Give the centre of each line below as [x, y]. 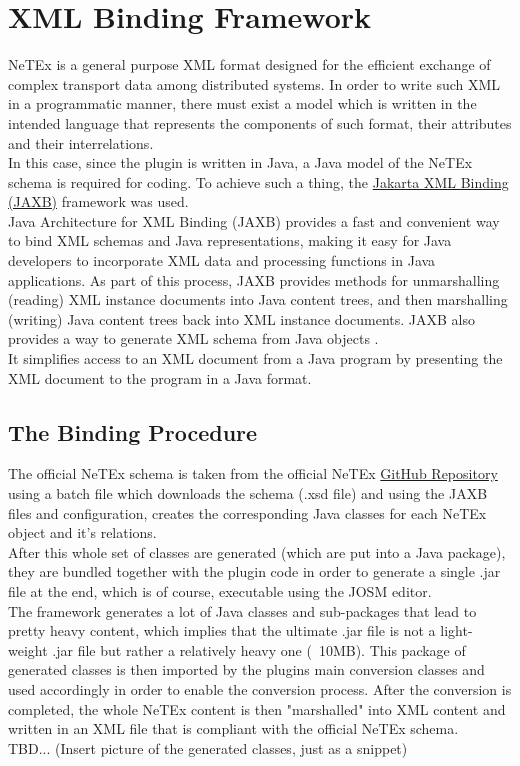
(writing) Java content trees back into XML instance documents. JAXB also [242, 318]
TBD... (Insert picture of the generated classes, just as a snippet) [208, 747]
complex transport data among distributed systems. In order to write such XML [254, 83]
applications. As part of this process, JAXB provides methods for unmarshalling [254, 279]
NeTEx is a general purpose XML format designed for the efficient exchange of [249, 64]
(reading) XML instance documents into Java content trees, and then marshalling [258, 299]
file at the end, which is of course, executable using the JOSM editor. [220, 590]
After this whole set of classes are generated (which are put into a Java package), [257, 551]
